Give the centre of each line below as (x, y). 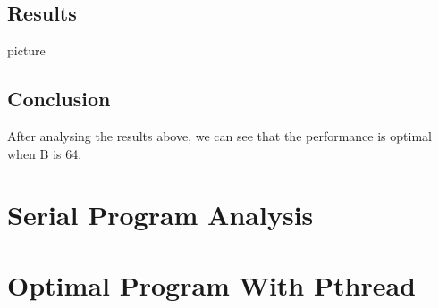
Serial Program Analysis (160, 215)
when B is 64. (45, 153)
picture (26, 50)
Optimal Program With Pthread (211, 284)
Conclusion (59, 99)
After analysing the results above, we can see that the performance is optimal (219, 136)
